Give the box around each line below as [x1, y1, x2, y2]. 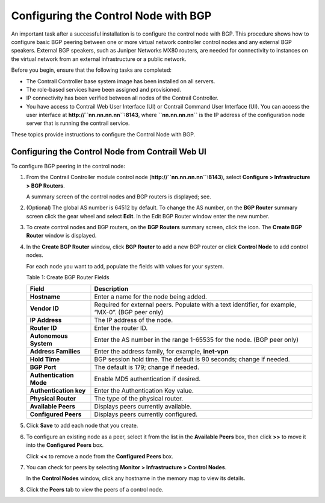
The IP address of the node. [94, 316, 173, 324]
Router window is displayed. [26, 232, 97, 239]
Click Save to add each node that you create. [26, 422, 138, 429]
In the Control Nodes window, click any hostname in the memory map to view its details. [26, 475, 246, 482]
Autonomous [29, 332, 69, 340]
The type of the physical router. [94, 394, 184, 403]
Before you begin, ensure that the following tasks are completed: [11, 66, 172, 74]
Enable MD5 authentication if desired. [94, 375, 201, 383]
